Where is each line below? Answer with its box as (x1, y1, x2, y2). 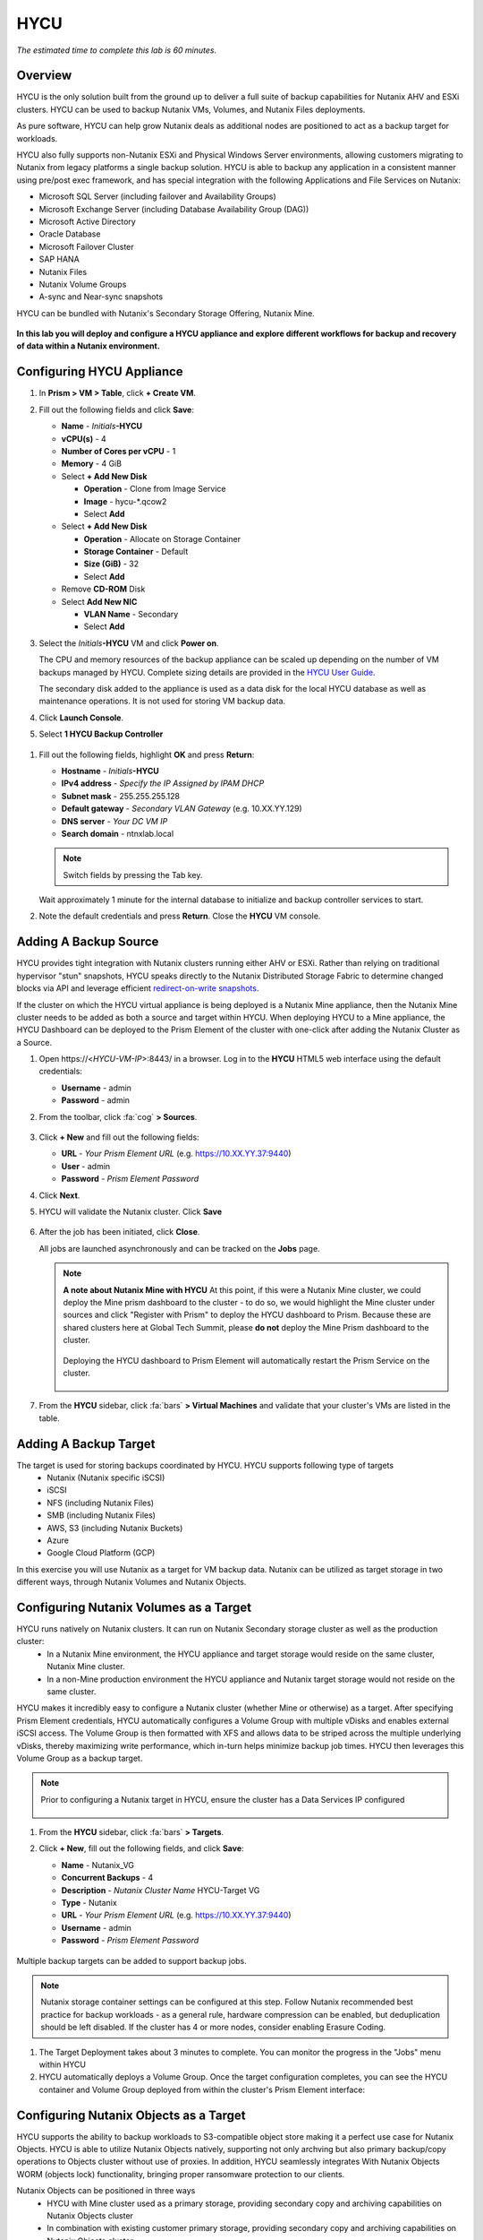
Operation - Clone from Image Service (83, 484, 226, 495)
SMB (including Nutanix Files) (47, 1510, 157, 1521)
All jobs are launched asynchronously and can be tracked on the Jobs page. (38, 1243, 321, 1254)
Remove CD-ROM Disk (61, 583, 146, 595)
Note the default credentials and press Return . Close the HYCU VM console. (38, 910, 321, 922)
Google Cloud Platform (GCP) (47, 1547, 156, 1558)
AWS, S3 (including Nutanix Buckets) (47, 1522, 183, 1533)
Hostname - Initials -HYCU (61, 765, 160, 776)
